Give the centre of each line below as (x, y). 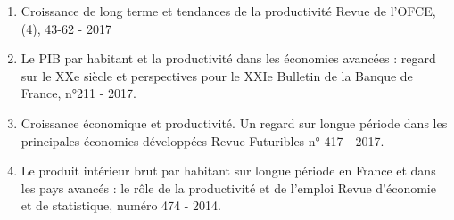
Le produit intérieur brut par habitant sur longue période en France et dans (228, 171)
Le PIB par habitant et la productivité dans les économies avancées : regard (228, 58)
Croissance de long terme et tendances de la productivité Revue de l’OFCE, (228, 11)
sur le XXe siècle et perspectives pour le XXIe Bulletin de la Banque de (217, 75)
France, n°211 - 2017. (78, 93)
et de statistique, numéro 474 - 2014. (121, 205)
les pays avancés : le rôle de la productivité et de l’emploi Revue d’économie (228, 187)
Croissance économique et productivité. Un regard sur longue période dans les (234, 122)
